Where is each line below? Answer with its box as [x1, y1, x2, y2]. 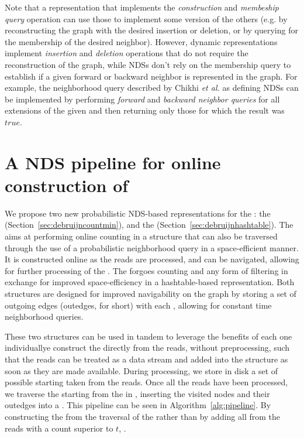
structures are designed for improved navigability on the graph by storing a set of [5, 288, 296, 299]
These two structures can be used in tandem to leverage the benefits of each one [5, 330, 292, 342]
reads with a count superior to [5, 422, 113, 434]
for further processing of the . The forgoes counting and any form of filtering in [5, 264, 288, 276]
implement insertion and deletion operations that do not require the [5, 47, 248, 59]
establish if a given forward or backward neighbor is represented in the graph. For [5, 70, 298, 82]
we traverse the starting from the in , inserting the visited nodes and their [5, 387, 270, 399]
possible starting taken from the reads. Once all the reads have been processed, [5, 376, 288, 388]
